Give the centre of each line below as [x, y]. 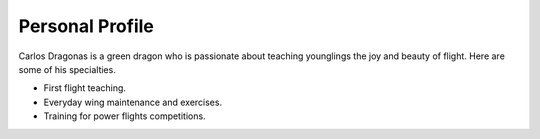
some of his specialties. [67, 69]
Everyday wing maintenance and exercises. [133, 102]
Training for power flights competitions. [124, 116]
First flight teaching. [85, 88]
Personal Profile [86, 26]
